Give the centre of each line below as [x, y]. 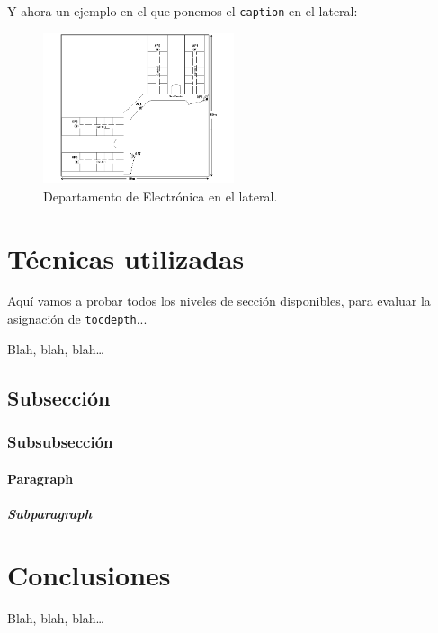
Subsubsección [60, 441]
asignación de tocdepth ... [77, 319]
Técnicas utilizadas [126, 258]
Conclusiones [89, 575]
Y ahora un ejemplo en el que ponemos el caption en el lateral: [183, 11]
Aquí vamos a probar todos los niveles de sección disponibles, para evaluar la [219, 301]
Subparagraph [49, 513]
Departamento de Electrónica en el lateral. [161, 196]
